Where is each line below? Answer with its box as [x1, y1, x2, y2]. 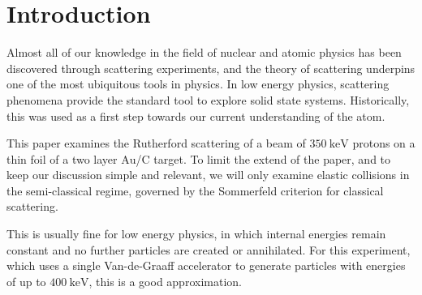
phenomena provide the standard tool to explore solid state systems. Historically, [6, 91, 410, 108]
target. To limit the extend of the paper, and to [153, 150, 391, 167]
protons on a [352, 135, 416, 152]
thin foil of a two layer [6, 150, 118, 167]
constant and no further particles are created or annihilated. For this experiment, [6, 241, 411, 258]
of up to [6, 272, 46, 289]
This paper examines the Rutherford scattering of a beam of [6, 135, 306, 152]
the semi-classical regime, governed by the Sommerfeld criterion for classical [6, 182, 384, 199]
